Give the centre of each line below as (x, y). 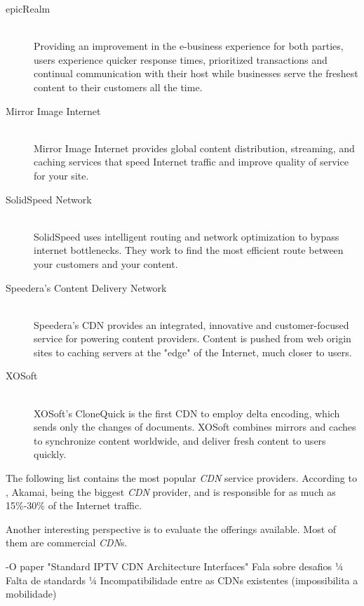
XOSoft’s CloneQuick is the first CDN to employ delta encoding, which (187, 413)
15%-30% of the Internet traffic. (74, 505)
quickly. (50, 454)
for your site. (61, 175)
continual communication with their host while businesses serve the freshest (196, 73)
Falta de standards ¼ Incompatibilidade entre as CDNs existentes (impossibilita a (182, 580)
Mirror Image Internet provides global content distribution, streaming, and (194, 148)
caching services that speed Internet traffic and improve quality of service (191, 162)
